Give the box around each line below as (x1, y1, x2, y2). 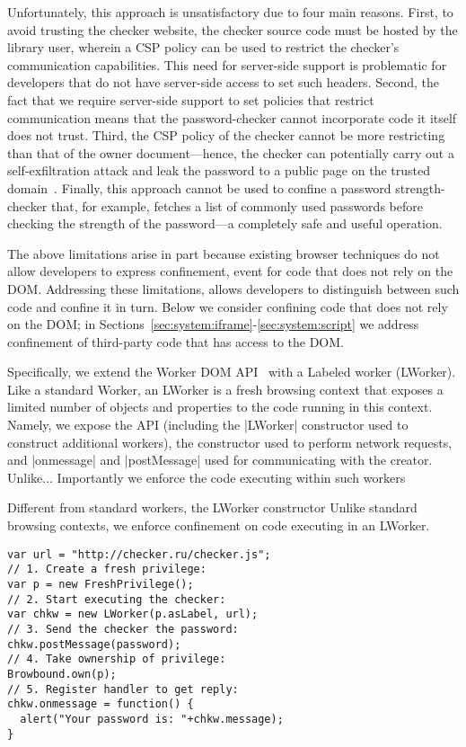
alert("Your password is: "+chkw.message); (20, 712, 284, 725)
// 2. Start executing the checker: (7, 592, 226, 606)
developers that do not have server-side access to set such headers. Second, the (7, 73, 439, 92)
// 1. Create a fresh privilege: (7, 563, 207, 576)
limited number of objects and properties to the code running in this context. (7, 397, 433, 416)
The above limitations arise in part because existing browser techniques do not (7, 244, 440, 262)
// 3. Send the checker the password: (7, 622, 239, 636)
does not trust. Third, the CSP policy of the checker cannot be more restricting (7, 126, 445, 145)
